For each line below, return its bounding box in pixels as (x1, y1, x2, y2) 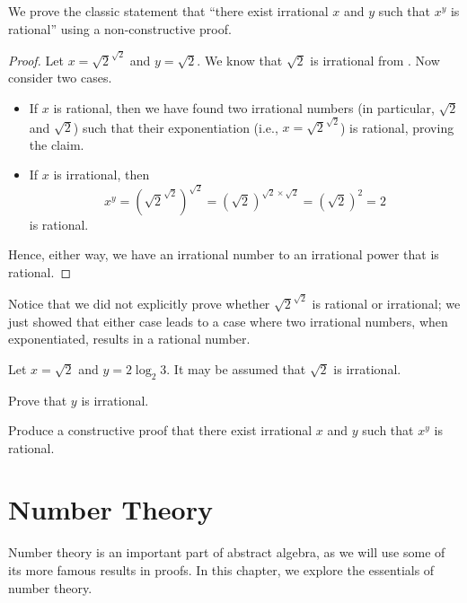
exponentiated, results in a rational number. (8, 329, 251, 348)
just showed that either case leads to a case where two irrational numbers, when (8, 311, 448, 330)
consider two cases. (8, 68, 112, 87)
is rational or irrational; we (312, 293, 461, 312)
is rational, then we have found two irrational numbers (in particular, (53, 98, 435, 117)
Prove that (8, 390, 67, 409)
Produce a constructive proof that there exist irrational (8, 421, 313, 440)
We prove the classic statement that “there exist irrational (8, 2, 329, 20)
